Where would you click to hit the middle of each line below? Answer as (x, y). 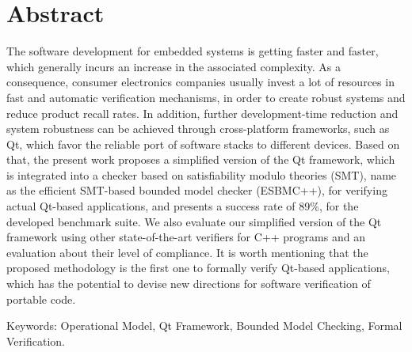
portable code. (41, 299)
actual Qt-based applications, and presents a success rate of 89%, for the (183, 206)
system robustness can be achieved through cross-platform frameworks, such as (198, 129)
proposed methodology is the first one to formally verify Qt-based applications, (198, 268)
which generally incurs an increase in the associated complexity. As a (174, 66)
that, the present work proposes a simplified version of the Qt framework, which (201, 159)
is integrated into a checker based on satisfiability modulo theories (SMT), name (202, 174)
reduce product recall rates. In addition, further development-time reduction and (202, 113)
